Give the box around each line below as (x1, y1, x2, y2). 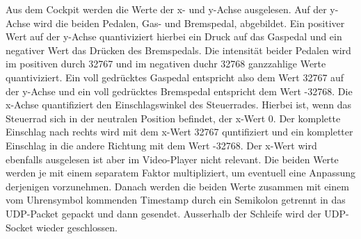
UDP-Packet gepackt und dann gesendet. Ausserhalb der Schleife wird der (6, 206, 321, 220)
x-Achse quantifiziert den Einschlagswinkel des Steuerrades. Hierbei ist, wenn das (6, 97, 352, 112)
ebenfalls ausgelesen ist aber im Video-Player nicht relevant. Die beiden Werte (6, 151, 339, 166)
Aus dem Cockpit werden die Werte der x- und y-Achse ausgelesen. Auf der (6, 2, 327, 16)
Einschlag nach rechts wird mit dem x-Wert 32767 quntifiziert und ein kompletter (6, 124, 353, 139)
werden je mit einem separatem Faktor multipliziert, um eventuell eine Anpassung (6, 165, 356, 180)
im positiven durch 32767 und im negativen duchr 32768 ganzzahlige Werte (6, 56, 326, 71)
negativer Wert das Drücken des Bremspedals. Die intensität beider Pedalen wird (6, 42, 351, 57)
